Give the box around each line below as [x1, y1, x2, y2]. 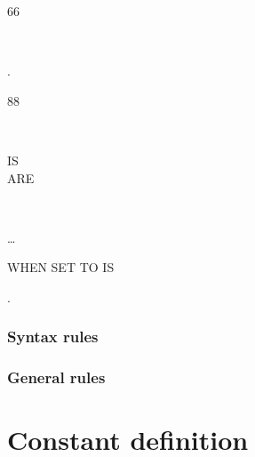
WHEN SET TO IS [7, 258, 115, 277]
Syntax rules [7, 325, 99, 348]
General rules [7, 366, 106, 389]
